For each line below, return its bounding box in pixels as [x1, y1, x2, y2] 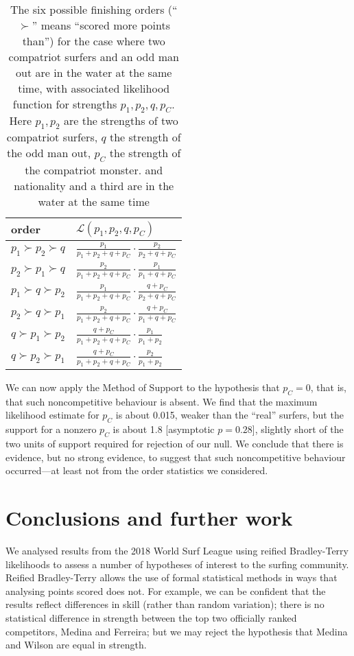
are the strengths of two [63, 113, 178, 129]
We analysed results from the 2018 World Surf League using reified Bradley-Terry [5, 543, 349, 557]
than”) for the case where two [22, 33, 165, 49]
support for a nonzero [5, 422, 97, 436]
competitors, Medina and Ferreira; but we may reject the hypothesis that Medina [5, 624, 348, 638]
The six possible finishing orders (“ [10, 1, 178, 17]
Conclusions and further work [5, 504, 293, 532]
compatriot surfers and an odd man [8, 49, 179, 65]
